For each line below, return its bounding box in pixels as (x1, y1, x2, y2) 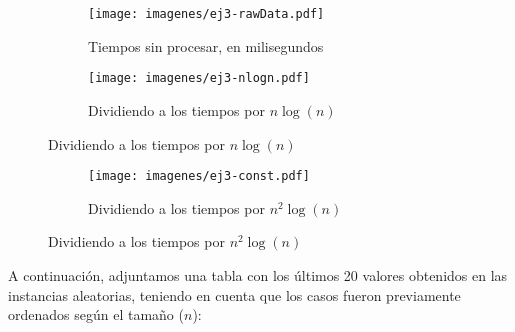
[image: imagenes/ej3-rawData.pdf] (88, 7, 325, 21)
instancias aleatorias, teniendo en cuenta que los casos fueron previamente (8, 284, 461, 305)
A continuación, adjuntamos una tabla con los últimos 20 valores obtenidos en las (8, 264, 508, 285)
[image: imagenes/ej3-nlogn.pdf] (88, 71, 310, 86)
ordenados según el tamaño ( (8, 304, 184, 325)
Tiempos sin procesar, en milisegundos (88, 35, 324, 56)
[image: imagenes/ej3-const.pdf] (88, 169, 310, 184)
